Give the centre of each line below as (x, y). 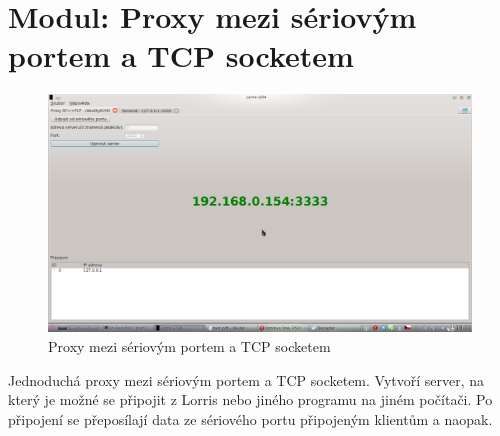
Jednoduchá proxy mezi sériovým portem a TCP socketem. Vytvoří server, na (246, 379)
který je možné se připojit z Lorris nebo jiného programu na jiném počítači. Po (250, 399)
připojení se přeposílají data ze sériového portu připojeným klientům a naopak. (250, 418)
